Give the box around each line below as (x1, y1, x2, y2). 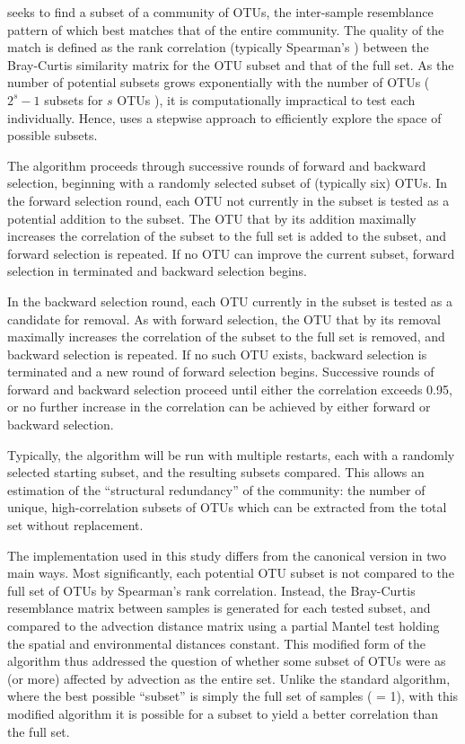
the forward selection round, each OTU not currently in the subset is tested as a (7, 190, 450, 209)
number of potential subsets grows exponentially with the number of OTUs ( (7, 73, 430, 92)
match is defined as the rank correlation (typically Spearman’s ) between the (7, 38, 429, 57)
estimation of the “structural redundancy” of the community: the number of (7, 480, 426, 499)
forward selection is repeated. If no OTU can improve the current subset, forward (7, 244, 455, 262)
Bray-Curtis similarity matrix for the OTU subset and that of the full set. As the (7, 55, 454, 74)
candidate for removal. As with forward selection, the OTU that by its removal (7, 309, 442, 328)
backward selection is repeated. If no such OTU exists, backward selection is (7, 344, 427, 363)
